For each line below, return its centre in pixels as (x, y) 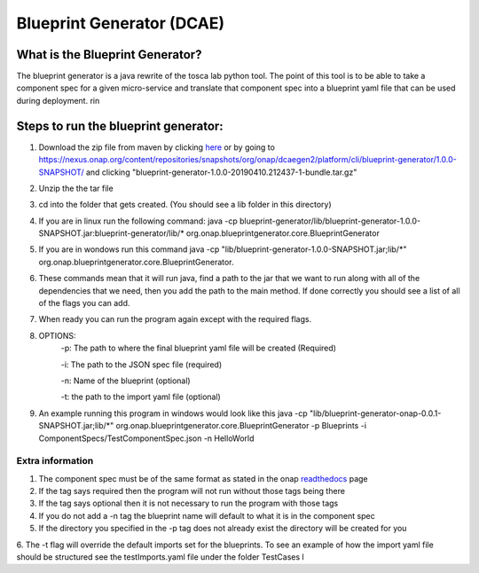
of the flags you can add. (84, 303)
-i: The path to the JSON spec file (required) (141, 365)
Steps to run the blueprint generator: (120, 126)
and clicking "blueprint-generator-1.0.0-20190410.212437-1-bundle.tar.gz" (221, 172)
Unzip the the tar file (76, 188)
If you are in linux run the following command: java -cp (138, 221)
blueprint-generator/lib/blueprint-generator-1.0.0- (330, 221)
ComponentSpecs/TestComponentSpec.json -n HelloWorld (146, 438)
